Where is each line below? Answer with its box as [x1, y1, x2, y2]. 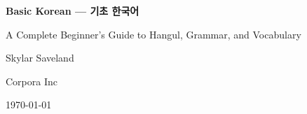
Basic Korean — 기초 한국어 [6, 3, 139, 17]
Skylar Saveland [6, 50, 74, 65]
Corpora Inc [6, 73, 57, 88]
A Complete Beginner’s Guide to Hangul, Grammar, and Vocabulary [6, 27, 301, 41]
